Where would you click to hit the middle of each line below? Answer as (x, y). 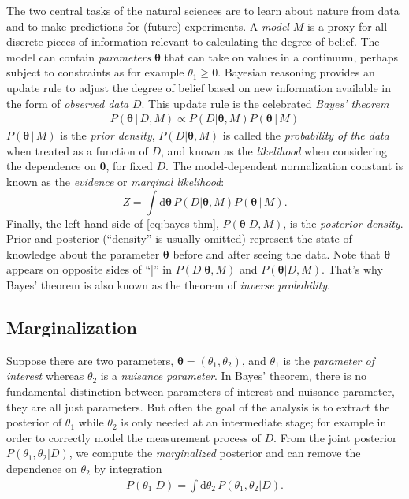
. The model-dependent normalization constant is (284, 166)
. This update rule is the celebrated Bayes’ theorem (265, 103)
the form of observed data (68, 103)
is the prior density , (108, 135)
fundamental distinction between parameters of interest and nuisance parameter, (201, 391)
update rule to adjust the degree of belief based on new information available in (199, 87)
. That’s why (352, 269)
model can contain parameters (79, 56)
